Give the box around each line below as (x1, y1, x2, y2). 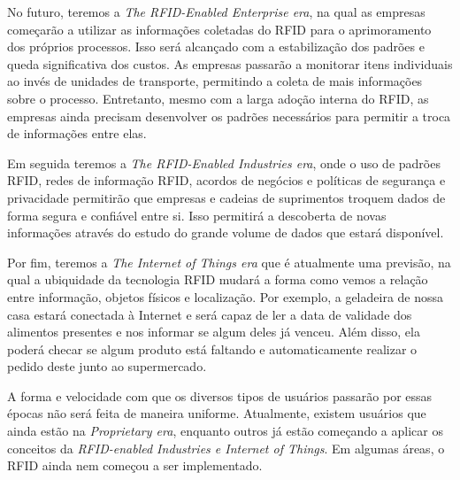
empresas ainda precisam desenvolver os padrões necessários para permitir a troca (7, 106, 451, 125)
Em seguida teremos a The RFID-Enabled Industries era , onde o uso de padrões (7, 153, 441, 172)
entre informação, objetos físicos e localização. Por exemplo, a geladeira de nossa (7, 287, 444, 306)
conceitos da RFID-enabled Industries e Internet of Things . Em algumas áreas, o (7, 438, 445, 457)
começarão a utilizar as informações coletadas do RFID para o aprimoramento (7, 19, 432, 38)
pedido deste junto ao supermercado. (7, 357, 207, 375)
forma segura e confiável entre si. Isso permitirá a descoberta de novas (7, 205, 387, 224)
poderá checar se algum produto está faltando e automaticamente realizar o (7, 339, 418, 358)
